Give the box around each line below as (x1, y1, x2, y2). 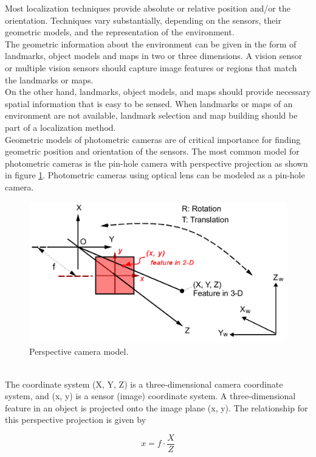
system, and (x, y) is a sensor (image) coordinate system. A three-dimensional (5, 389, 296, 402)
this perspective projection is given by (5, 413, 146, 426)
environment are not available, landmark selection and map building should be (5, 109, 298, 122)
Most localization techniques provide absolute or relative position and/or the (5, 2, 290, 14)
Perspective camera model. (29, 345, 129, 358)
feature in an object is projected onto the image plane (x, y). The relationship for (5, 401, 308, 414)
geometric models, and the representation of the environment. (5, 26, 235, 38)
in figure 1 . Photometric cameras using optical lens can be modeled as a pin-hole (5, 169, 305, 181)
